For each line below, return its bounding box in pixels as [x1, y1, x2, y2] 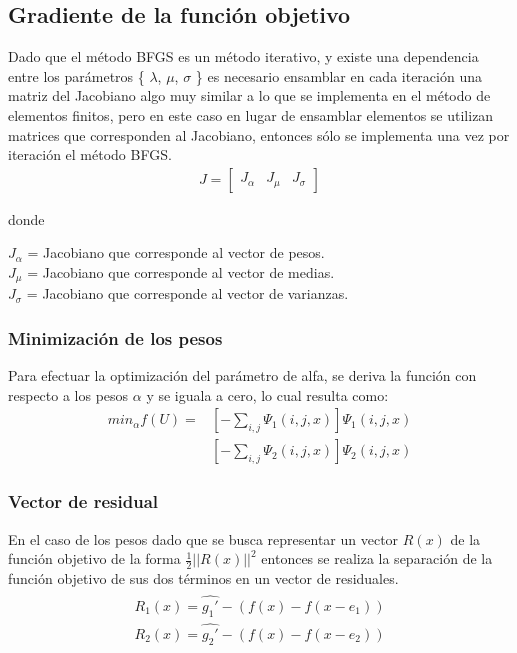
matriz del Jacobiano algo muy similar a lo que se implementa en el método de [8, 85, 491, 106]
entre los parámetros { [8, 65, 145, 86]
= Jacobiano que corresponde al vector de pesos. [27, 242, 325, 263]
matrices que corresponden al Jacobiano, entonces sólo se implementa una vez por [8, 124, 510, 145]
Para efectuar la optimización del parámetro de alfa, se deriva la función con [8, 365, 477, 386]
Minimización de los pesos [8, 325, 223, 350]
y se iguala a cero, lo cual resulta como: [146, 384, 389, 405]
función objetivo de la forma [8, 548, 181, 569]
